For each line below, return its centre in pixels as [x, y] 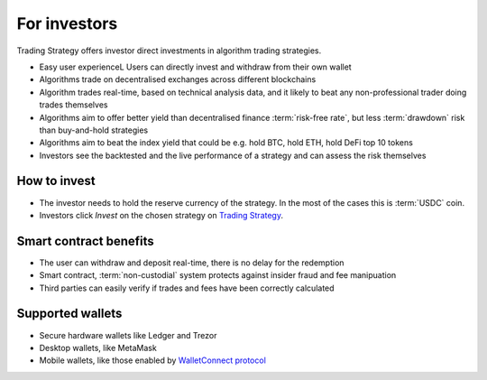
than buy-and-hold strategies [94, 130]
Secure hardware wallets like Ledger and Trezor [128, 335]
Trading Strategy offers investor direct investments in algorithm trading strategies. [169, 51]
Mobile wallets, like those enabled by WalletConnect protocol [152, 360]
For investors [67, 23]
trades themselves [74, 105]
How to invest [56, 181]
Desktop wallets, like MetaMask [98, 348]
